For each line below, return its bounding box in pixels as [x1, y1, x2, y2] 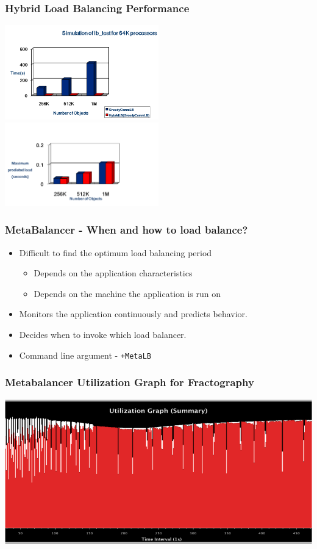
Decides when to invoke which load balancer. [19, 328, 187, 341]
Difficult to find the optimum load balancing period [19, 246, 212, 259]
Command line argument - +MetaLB [19, 348, 152, 361]
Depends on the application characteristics [34, 267, 193, 279]
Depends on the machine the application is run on [34, 287, 221, 300]
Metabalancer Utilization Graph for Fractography [5, 375, 254, 390]
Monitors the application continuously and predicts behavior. [19, 307, 248, 320]
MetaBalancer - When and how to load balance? [5, 222, 248, 237]
